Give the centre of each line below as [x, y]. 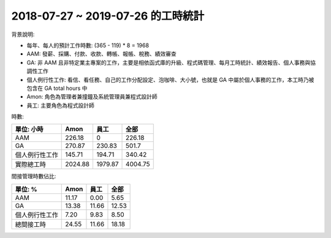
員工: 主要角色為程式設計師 [60, 105]
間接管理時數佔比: [34, 176]
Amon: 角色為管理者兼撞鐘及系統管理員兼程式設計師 [92, 97]
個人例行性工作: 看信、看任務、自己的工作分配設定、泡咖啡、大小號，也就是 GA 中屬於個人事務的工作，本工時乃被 [170, 80]
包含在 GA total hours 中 [57, 88]
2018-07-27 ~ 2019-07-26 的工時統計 [108, 16]
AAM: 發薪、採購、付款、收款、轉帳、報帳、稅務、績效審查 [102, 54]
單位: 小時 [29, 130]
